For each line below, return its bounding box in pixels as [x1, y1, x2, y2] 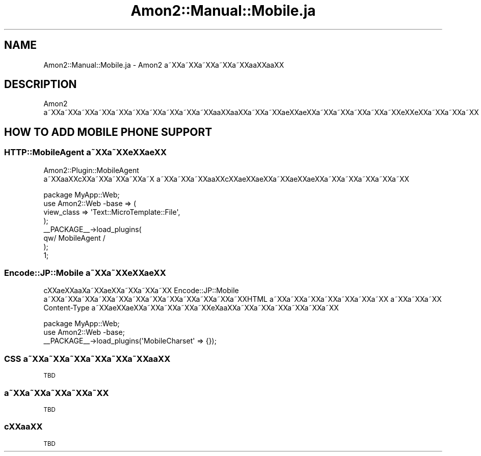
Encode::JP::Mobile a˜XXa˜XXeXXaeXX [4, 268, 166, 278]
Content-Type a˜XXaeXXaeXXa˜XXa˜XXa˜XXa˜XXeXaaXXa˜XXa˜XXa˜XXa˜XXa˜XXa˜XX [43, 303, 339, 312]
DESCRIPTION [4, 78, 77, 91]
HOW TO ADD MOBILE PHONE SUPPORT [4, 125, 212, 138]
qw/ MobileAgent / [43, 233, 105, 242]
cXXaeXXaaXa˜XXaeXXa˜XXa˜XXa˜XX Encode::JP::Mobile [43, 286, 239, 295]
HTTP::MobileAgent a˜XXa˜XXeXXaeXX [4, 147, 167, 158]
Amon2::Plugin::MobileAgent [43, 165, 139, 175]
